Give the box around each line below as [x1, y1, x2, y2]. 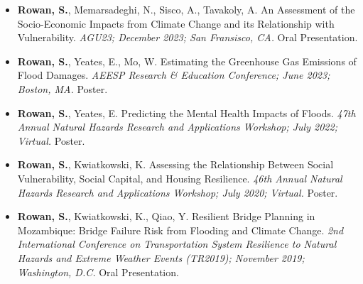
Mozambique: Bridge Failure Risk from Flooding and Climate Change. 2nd [17, 222, 344, 237]
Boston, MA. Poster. [17, 81, 108, 96]
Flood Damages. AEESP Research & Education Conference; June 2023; [17, 67, 330, 82]
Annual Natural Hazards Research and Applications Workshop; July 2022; [17, 119, 337, 134]
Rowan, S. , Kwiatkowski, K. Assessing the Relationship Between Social [17, 157, 334, 172]
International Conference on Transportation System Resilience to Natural [17, 236, 337, 251]
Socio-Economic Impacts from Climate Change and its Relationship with [17, 16, 335, 31]
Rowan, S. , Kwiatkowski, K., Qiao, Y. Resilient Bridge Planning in [17, 209, 315, 224]
